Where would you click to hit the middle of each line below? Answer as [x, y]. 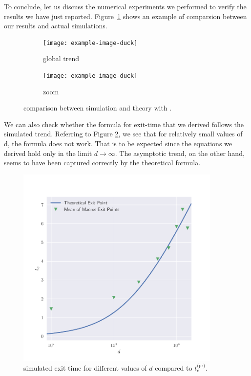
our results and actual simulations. [56, 26]
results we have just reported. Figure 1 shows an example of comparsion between [125, 16]
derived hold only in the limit [48, 153]
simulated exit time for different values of [85, 368]
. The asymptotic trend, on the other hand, [180, 153]
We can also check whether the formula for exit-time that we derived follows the [124, 124]
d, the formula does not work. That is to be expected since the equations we [118, 144]
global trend [61, 58]
